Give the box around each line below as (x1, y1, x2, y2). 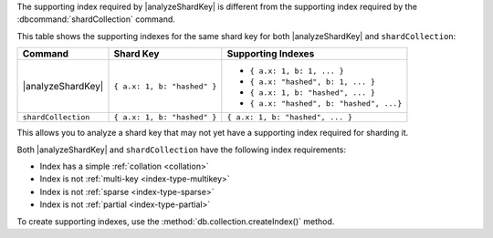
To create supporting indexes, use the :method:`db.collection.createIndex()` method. (16, 215, 335, 227)
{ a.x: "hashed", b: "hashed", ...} (249, 98, 403, 109)
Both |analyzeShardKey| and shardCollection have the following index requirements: (16, 144, 347, 155)
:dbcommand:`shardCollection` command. (16, 14, 175, 25)
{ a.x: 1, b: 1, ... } (249, 67, 344, 77)
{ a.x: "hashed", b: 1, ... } (249, 78, 376, 87)
